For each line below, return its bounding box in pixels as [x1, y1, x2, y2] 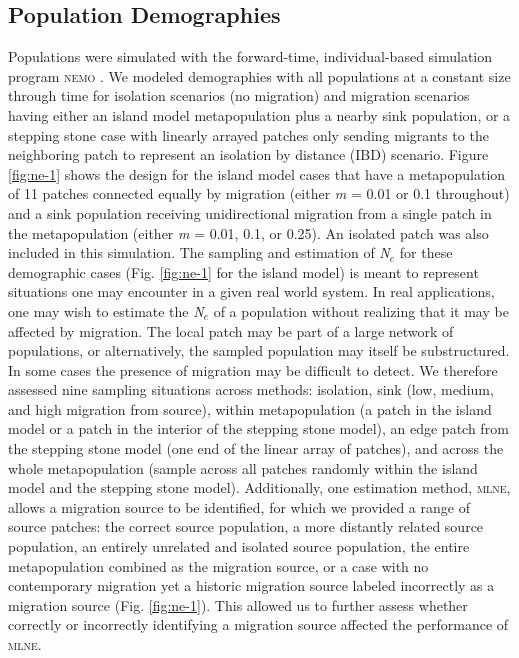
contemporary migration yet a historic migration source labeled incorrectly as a [8, 575, 495, 596]
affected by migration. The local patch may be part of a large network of [8, 320, 454, 341]
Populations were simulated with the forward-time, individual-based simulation [8, 46, 493, 67]
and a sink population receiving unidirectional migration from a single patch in [8, 202, 492, 223]
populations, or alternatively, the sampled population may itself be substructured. [8, 340, 510, 361]
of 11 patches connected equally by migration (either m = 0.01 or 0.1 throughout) [8, 183, 510, 204]
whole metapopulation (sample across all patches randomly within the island [8, 457, 478, 478]
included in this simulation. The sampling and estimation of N [8, 242, 390, 263]
